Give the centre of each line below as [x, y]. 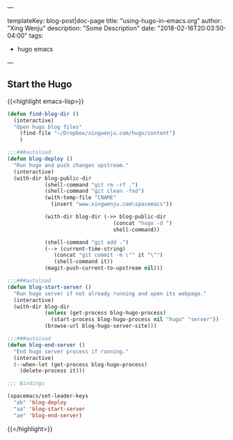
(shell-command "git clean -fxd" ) [94, 191]
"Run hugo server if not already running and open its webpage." [110, 293]
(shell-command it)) [83, 262]
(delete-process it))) [53, 371]
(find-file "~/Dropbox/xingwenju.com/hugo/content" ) [98, 133]
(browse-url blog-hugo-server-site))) [101, 326]
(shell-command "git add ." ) [87, 242]
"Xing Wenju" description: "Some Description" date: [82, 28]
